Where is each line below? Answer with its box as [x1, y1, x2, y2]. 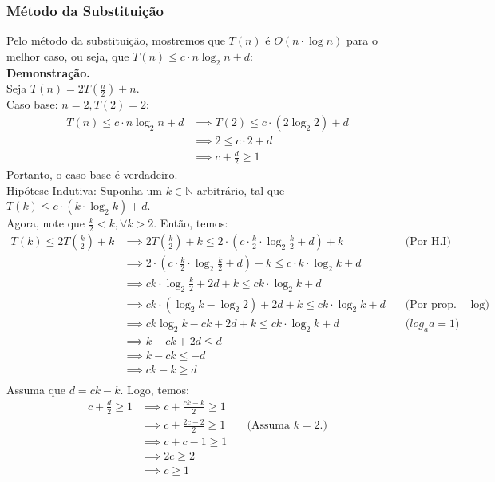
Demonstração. [6, 64, 90, 81]
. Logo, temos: [120, 381, 190, 397]
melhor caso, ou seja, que [6, 47, 129, 64]
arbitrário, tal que [196, 181, 285, 198]
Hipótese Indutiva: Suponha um [6, 181, 162, 198]
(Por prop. [405, 298, 457, 310]
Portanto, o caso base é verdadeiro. [6, 166, 178, 183]
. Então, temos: [153, 215, 228, 231]
